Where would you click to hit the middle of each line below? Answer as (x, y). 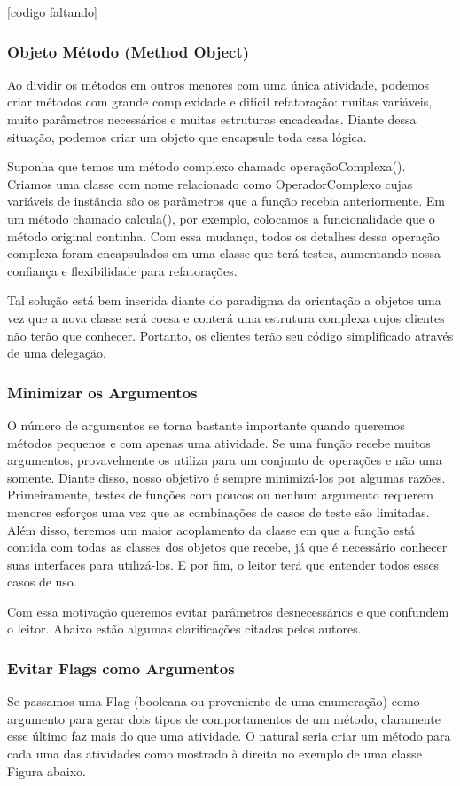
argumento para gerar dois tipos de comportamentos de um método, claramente (224, 718)
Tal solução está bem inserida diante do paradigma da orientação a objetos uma (224, 300)
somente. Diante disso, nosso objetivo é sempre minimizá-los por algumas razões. (226, 477)
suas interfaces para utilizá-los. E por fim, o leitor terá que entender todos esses (223, 564)
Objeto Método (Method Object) (128, 51)
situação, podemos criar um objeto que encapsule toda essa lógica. (187, 136)
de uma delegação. (57, 353)
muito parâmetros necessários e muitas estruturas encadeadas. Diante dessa (212, 119)
